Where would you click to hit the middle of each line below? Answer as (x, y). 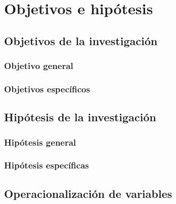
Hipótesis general (40, 142)
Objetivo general (39, 66)
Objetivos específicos (47, 89)
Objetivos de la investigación (81, 40)
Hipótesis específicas (47, 165)
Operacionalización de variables (88, 193)
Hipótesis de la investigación (80, 117)
